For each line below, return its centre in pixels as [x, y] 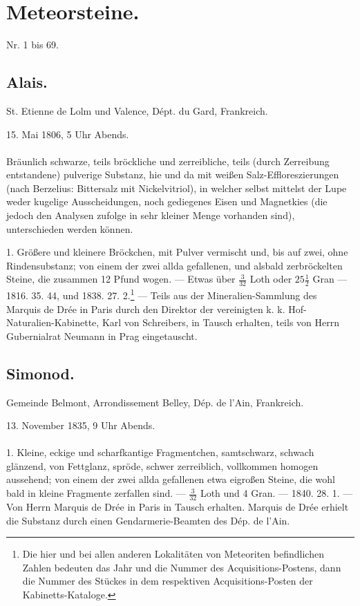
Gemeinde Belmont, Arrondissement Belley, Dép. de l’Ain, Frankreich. [155, 402]
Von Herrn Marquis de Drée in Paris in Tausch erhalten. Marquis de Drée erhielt [178, 506]
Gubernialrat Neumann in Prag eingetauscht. [102, 335]
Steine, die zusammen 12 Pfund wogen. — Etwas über [121, 279]
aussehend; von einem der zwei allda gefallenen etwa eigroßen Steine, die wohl [171, 479]
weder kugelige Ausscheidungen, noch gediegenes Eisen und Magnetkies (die [167, 201]
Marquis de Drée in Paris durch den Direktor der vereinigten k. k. [146, 309]
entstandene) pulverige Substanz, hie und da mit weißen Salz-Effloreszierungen [173, 174]
